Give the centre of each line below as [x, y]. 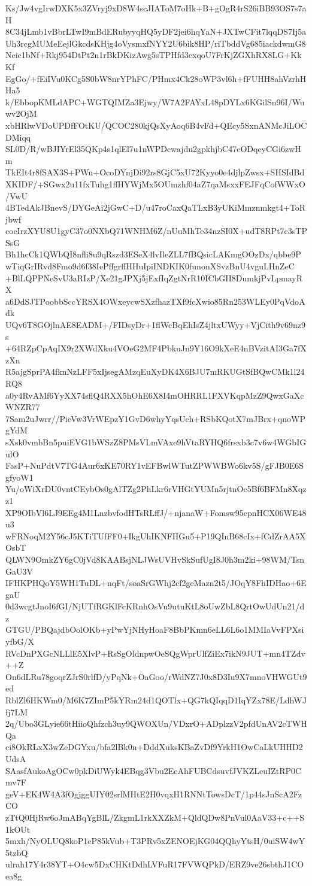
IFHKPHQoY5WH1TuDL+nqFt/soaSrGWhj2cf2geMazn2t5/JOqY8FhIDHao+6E [156, 583]
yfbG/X [20, 641]
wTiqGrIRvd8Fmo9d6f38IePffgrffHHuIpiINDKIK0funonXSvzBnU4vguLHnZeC [150, 266]
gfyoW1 [19, 477]
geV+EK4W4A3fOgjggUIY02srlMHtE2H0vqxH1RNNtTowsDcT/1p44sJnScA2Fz [154, 794]
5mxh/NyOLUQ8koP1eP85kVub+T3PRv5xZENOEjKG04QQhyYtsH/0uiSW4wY [155, 841]
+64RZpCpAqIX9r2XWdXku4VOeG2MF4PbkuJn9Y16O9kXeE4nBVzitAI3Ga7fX [156, 348]
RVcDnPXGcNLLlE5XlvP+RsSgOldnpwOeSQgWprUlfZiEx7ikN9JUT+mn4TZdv [155, 653]
